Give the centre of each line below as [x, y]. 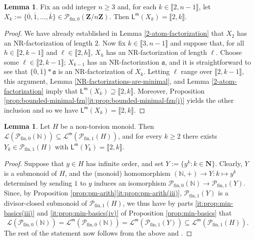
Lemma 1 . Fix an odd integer [50, 6]
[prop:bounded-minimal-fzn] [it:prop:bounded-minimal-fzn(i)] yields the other [119, 100]
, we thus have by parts [158, 203]
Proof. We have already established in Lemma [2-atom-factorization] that [114, 33]
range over [197, 71]
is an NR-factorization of [96, 71]
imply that [62, 90]
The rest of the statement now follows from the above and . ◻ [98, 232]
